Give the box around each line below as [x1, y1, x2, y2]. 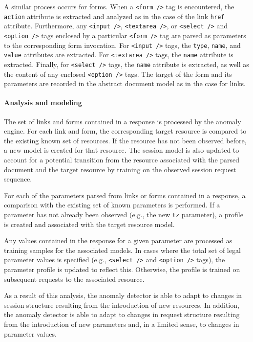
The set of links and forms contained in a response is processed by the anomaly [4, 116, 241, 126]
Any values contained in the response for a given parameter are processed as [4, 235, 232, 246]
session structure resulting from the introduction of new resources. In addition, [4, 299, 239, 310]
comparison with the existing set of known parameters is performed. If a [4, 200, 220, 210]
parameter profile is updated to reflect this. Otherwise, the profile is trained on [4, 264, 240, 274]
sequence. [4, 174, 32, 184]
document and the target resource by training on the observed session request [4, 164, 236, 174]
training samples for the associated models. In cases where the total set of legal [4, 245, 241, 255]
